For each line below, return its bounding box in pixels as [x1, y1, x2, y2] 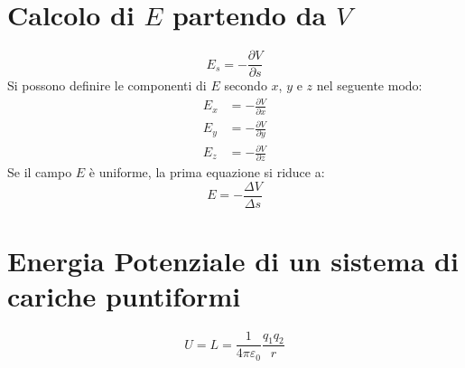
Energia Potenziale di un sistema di [7, 242, 459, 279]
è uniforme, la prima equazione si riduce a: [88, 163, 325, 182]
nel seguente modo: [316, 76, 423, 95]
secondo [224, 76, 267, 95]
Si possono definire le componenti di [7, 76, 207, 95]
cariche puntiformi [7, 278, 241, 315]
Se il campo [7, 163, 72, 182]
